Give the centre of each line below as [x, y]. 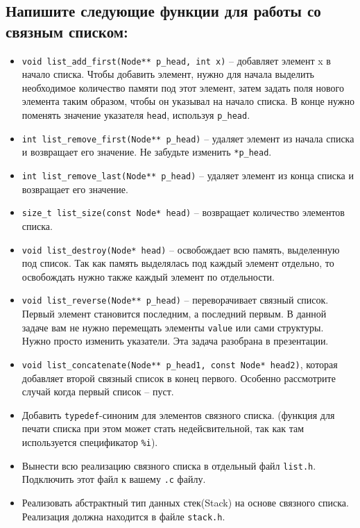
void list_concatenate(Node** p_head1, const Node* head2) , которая [180, 364]
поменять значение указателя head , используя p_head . [136, 115]
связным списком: [67, 31]
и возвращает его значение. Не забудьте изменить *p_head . [147, 152]
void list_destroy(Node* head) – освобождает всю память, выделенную [181, 249]
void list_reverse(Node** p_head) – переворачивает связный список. [175, 300]
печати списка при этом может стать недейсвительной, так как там [163, 428]
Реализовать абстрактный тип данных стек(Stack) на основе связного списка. [185, 502]
